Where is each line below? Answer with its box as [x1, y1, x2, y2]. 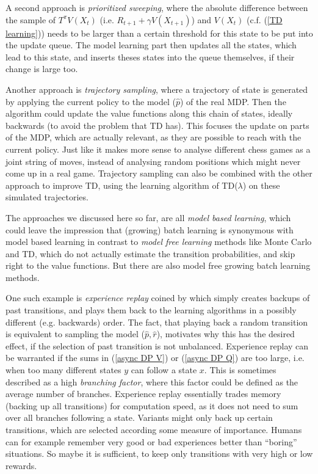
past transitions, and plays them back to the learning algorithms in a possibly [5, 304, 297, 316]
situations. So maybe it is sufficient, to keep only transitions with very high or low [5, 447, 313, 460]
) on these [242, 178, 280, 191]
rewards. [5, 459, 37, 472]
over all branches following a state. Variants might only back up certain [5, 411, 273, 424]
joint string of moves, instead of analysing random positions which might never [5, 155, 301, 167]
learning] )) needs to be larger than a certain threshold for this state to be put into [5, 26, 313, 39]
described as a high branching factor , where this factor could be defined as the [5, 375, 298, 388]
